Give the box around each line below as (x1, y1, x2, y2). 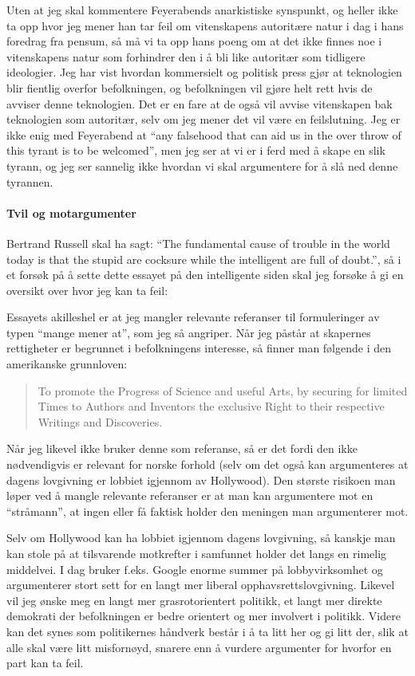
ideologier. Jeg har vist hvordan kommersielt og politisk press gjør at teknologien (6, 64, 402, 81)
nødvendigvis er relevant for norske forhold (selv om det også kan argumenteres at (6, 456, 409, 473)
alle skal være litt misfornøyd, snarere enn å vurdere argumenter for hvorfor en (6, 639, 392, 655)
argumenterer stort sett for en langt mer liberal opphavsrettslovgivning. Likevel (6, 576, 395, 593)
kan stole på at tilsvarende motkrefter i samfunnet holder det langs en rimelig (6, 545, 387, 562)
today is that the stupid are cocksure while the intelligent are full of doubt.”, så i (6, 250, 401, 267)
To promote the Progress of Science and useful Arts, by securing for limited (38, 382, 408, 399)
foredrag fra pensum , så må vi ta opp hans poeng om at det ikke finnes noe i (6, 33, 382, 49)
